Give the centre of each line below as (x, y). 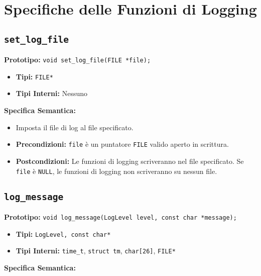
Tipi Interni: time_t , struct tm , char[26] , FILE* (96, 251)
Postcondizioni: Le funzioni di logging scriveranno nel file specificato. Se (130, 161)
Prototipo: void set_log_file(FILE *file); (78, 60)
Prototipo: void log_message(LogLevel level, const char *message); (120, 216)
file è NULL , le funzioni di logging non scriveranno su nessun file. (116, 171)
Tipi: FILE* (34, 76)
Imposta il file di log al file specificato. (75, 127)
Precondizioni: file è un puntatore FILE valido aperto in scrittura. (122, 144)
